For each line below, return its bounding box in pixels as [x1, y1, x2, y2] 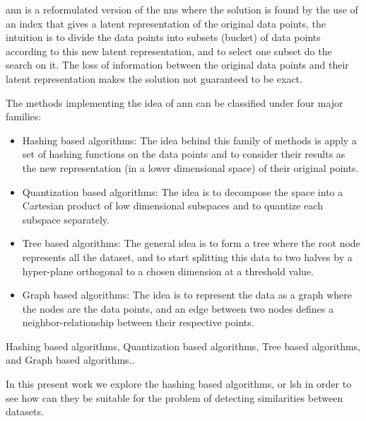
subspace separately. [22, 212, 110, 226]
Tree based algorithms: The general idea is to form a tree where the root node [22, 236, 360, 250]
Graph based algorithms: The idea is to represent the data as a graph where [22, 287, 352, 302]
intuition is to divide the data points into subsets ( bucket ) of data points [6, 30, 321, 45]
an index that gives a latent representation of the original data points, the [6, 16, 326, 30]
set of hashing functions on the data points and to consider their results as [22, 146, 346, 161]
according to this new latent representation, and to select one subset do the [6, 43, 332, 58]
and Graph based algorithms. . [6, 352, 135, 367]
